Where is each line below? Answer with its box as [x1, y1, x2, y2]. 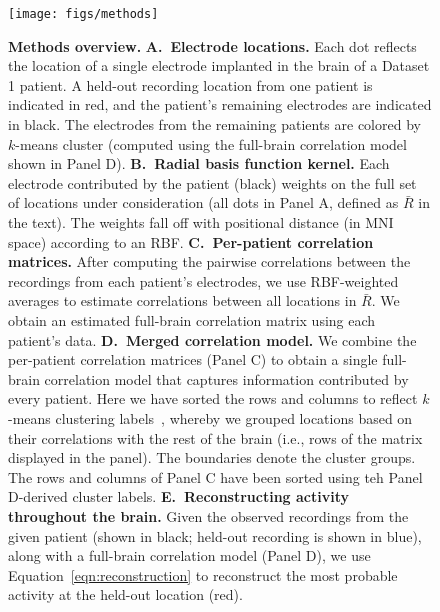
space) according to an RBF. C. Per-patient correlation [8, 231, 374, 252]
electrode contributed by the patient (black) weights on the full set [8, 172, 417, 193]
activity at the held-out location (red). [8, 584, 243, 605]
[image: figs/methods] [8, 7, 159, 21]
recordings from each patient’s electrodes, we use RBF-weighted [8, 270, 399, 291]
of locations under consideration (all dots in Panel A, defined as [8, 192, 399, 213]
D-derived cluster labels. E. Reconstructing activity [8, 486, 349, 507]
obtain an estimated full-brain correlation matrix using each [8, 309, 376, 330]
